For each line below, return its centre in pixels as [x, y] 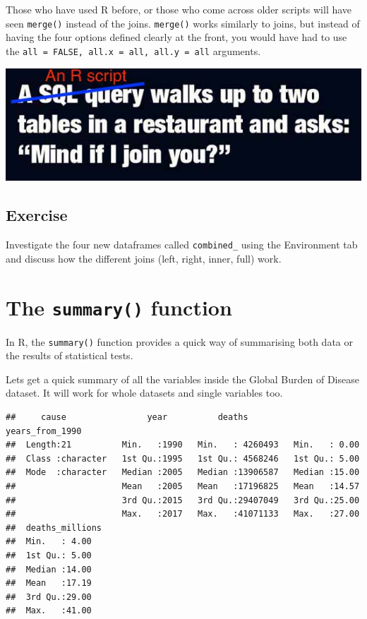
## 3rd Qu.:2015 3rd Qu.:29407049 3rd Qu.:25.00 [183, 500]
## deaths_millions [54, 528]
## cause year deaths [127, 417]
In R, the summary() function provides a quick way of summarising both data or [179, 341]
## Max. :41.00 [49, 611]
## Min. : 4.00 [49, 542]
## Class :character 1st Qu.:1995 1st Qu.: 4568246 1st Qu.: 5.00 [183, 458]
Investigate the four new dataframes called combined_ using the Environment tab [182, 245]
